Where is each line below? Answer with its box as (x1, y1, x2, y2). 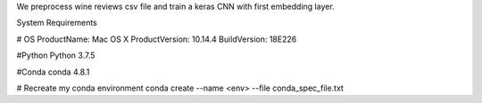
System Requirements (16, 18, 97, 28)
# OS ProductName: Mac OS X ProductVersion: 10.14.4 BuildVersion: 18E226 (16, 34, 297, 44)
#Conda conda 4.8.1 (16, 67, 90, 77)
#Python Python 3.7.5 (16, 50, 96, 61)
